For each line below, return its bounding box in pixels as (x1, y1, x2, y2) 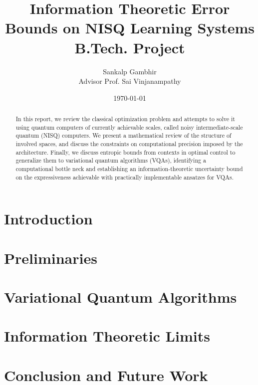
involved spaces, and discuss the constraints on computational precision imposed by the (15, 140, 243, 148)
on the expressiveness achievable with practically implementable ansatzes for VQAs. (15, 173, 234, 181)
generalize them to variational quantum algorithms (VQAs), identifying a (15, 156, 206, 165)
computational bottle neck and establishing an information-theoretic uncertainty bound (15, 165, 243, 173)
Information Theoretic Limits (4, 326, 210, 346)
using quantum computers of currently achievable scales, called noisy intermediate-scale (15, 123, 243, 131)
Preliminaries (4, 247, 97, 268)
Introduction (4, 208, 93, 229)
